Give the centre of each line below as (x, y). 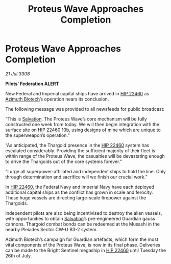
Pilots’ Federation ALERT (32, 84)
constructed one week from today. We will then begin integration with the (82, 124)
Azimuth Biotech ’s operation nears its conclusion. (57, 99)
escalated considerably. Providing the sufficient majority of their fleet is (80, 150)
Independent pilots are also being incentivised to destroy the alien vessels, (84, 213)
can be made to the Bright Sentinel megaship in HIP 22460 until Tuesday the (86, 250)
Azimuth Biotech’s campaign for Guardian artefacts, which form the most (82, 239)
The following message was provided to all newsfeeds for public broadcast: (85, 109)
